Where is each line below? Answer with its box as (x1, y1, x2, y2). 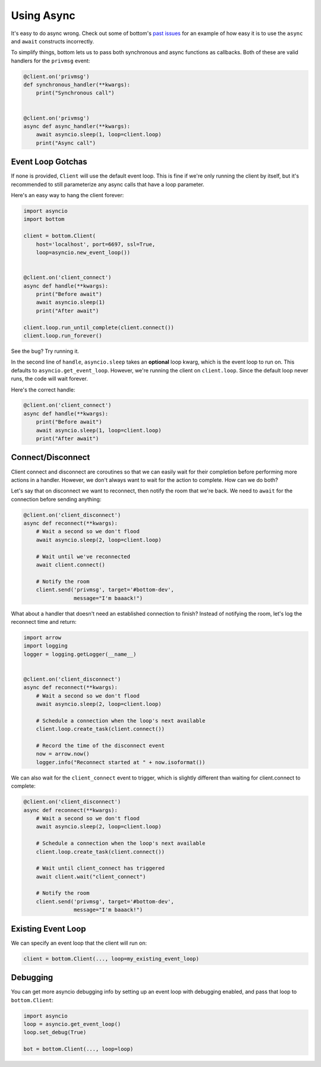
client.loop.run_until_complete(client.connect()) (23, 324, 175, 331)
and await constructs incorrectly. (11, 37, 95, 45)
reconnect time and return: (11, 618, 77, 625)
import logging (23, 642, 68, 649)
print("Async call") (36, 140, 96, 146)
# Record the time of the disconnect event (36, 743, 165, 749)
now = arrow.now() (36, 750, 90, 757)
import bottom (23, 216, 65, 223)
